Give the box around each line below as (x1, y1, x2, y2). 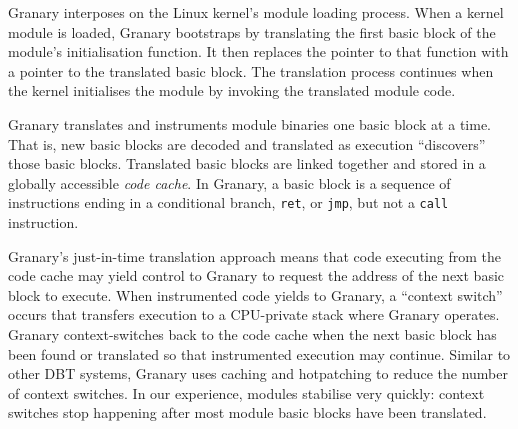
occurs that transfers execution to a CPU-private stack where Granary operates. (8, 304, 500, 325)
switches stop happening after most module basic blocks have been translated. (8, 402, 487, 423)
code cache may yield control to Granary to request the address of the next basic (8, 265, 505, 286)
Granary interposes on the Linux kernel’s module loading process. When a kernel (8, 2, 504, 22)
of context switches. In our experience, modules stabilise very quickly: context (8, 382, 485, 403)
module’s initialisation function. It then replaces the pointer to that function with (8, 41, 509, 62)
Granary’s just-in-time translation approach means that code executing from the (8, 245, 501, 266)
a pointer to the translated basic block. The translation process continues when (8, 60, 494, 81)
